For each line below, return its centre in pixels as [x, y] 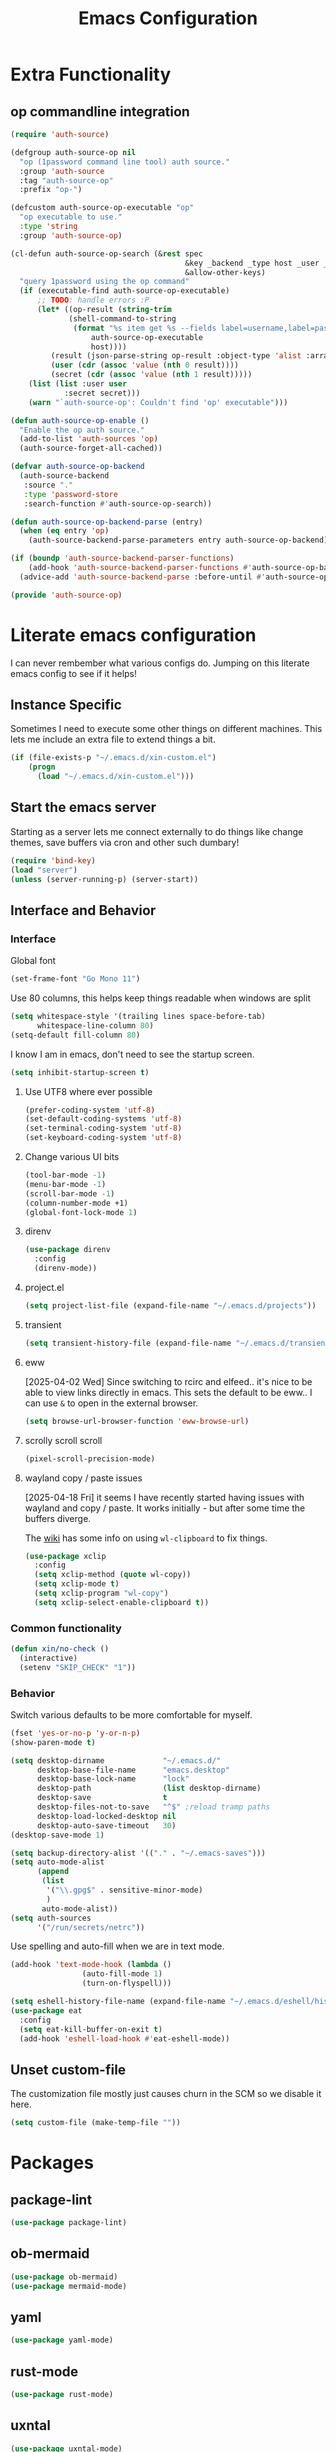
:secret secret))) [102, 393]
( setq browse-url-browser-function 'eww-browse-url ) [137, 1421]
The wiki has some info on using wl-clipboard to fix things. [146, 1538]
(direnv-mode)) [66, 1268]
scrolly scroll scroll [63, 1440]
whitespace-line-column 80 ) [95, 1025]
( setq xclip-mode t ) [77, 1584]
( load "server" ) [44, 870]
